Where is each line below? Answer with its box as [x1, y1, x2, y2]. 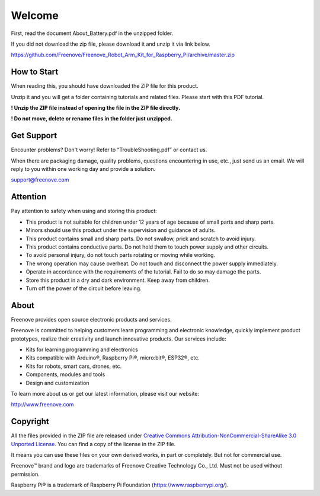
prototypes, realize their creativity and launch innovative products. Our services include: [11, 335, 226, 342]
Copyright [11, 416, 50, 427]
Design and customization [25, 379, 89, 386]
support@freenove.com [11, 176, 69, 183]
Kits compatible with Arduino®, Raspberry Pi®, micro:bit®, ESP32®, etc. [25, 354, 200, 361]
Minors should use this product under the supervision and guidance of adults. [25, 227, 216, 234]
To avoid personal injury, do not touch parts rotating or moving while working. [25, 252, 216, 259]
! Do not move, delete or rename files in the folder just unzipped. [11, 115, 172, 122]
